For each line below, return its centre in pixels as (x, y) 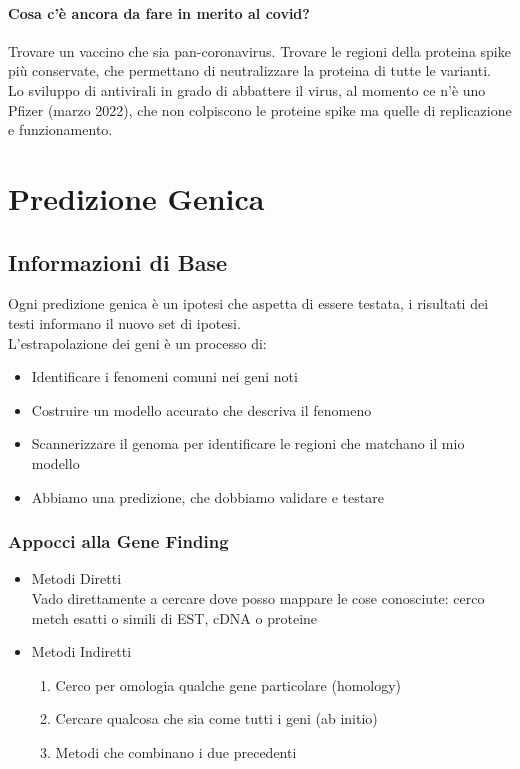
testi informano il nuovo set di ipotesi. (124, 322)
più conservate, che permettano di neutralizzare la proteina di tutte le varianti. (249, 70)
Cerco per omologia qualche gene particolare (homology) (228, 684)
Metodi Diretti (76, 578)
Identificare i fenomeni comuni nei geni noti (164, 376)
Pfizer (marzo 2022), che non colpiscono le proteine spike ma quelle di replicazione (260, 109)
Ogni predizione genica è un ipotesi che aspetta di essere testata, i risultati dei (248, 303)
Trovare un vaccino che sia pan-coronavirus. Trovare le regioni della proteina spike (259, 50)
